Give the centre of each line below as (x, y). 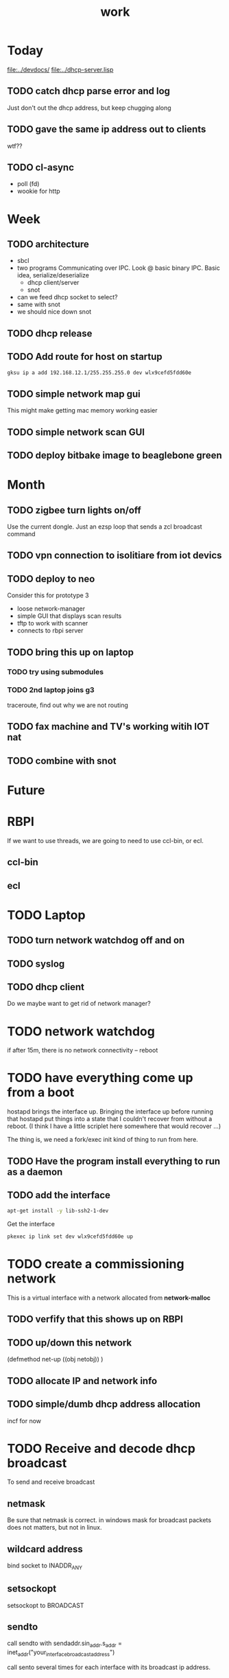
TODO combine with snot (62, 760)
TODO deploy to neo (51, 578)
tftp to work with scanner (52, 623)
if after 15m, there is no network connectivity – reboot (83, 1050)
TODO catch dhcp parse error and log (88, 91)
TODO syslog (36, 964)
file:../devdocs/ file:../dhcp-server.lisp (60, 69)
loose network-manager (51, 609)
